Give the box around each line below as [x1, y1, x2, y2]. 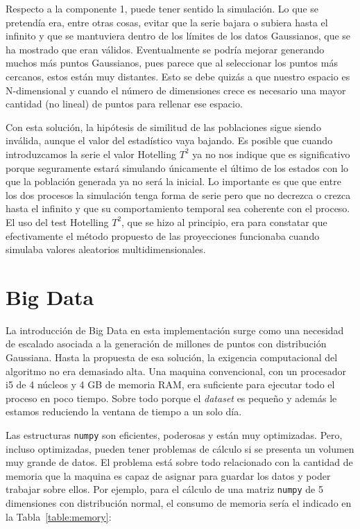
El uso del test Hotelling [6, 214, 109, 229]
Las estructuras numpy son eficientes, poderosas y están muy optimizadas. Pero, [6, 427, 343, 442]
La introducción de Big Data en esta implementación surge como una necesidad [6, 322, 344, 337]
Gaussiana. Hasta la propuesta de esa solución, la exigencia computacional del [6, 350, 338, 364]
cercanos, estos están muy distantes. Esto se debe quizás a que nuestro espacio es [6, 69, 350, 83]
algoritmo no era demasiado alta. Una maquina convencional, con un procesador [6, 363, 347, 378]
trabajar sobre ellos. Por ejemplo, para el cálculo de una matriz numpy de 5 [6, 482, 323, 496]
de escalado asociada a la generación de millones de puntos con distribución [6, 336, 327, 351]
